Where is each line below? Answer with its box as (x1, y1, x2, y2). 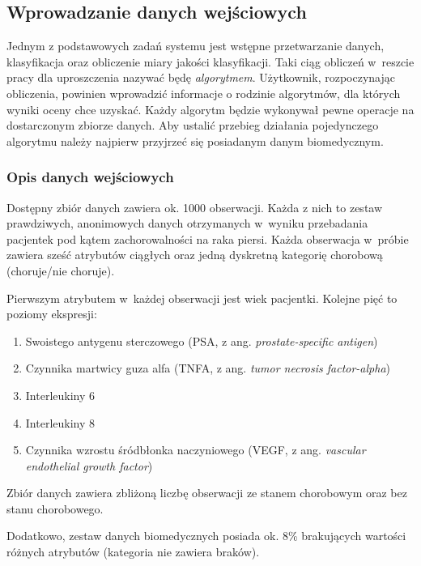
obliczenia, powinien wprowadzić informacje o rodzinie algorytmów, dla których (6, 84, 401, 101)
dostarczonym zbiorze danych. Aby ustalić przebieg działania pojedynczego (6, 117, 379, 134)
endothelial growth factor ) (25, 457, 153, 474)
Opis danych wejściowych (6, 167, 174, 187)
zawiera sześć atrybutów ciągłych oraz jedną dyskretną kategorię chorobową (6, 246, 383, 263)
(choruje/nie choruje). (6, 262, 115, 279)
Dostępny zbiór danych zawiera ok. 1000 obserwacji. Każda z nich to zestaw (6, 198, 383, 215)
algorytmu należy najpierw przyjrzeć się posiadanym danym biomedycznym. (6, 132, 384, 149)
